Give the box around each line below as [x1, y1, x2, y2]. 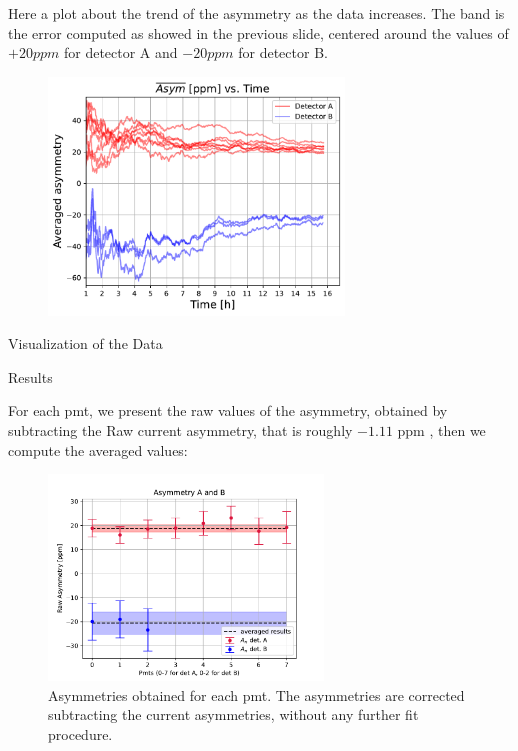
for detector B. [238, 42, 328, 63]
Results [8, 366, 53, 387]
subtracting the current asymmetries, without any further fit [48, 704, 419, 725]
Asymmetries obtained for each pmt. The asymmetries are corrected [48, 684, 465, 705]
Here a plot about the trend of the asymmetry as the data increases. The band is [8, 3, 505, 23]
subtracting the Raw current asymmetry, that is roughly [8, 420, 353, 441]
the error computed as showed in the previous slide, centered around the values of [8, 22, 509, 43]
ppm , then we [397, 420, 486, 441]
